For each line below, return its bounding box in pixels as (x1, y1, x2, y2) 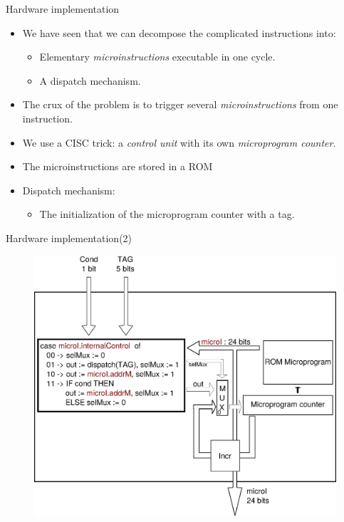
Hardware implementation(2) (6, 230, 132, 245)
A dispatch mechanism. (39, 73, 141, 88)
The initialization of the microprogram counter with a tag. (39, 207, 295, 221)
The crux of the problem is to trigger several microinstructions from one (22, 97, 338, 112)
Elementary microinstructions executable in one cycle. (39, 49, 276, 64)
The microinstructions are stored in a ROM (22, 159, 213, 174)
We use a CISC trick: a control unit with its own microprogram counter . (22, 135, 336, 150)
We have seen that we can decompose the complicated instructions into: (22, 25, 336, 40)
